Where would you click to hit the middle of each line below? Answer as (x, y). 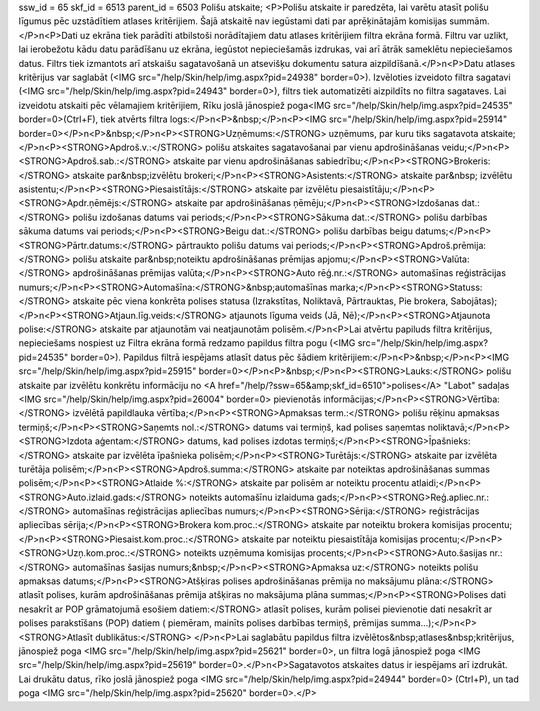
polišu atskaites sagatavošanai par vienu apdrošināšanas (322, 147)
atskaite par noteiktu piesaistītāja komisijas (330, 539)
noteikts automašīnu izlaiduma (251, 497)
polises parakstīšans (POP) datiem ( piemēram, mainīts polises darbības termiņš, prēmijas (203, 623)
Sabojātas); (474, 301)
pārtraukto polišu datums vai (234, 245)
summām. (469, 21)
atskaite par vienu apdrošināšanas (243, 161)
